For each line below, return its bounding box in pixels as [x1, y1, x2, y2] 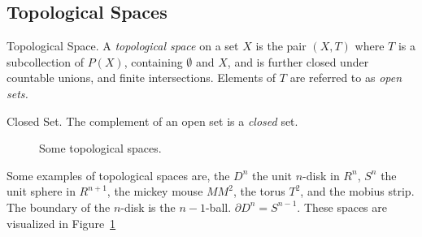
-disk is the [120, 198, 176, 215]
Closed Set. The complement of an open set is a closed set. [7, 112, 298, 129]
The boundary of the [7, 198, 111, 215]
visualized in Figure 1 [7, 214, 116, 231]
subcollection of [7, 53, 84, 70]
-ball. [205, 198, 232, 215]
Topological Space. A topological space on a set [7, 37, 239, 54]
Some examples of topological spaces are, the [7, 166, 230, 183]
